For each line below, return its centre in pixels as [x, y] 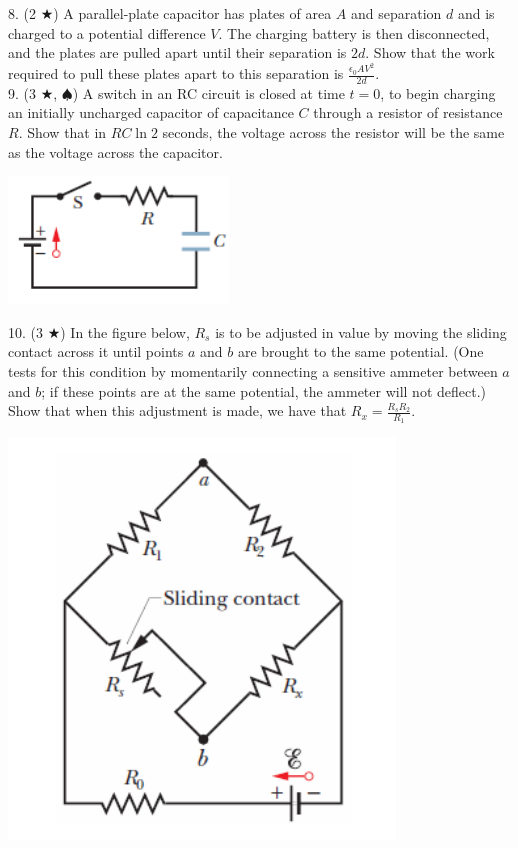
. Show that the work [430, 52]
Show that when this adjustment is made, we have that [177, 410]
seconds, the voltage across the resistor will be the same [333, 132]
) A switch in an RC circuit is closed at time [208, 92]
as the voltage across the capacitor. [115, 151]
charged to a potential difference [107, 32]
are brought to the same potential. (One [360, 351]
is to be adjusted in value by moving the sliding [361, 331]
